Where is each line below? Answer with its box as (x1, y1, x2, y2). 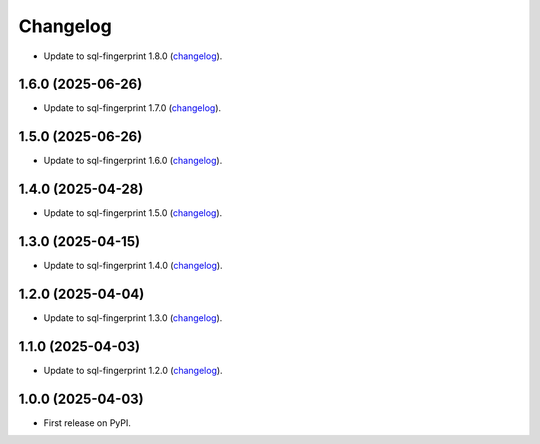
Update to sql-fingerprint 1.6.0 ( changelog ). (43, 155, 223, 167)
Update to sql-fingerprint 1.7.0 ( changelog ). (43, 102, 222, 114)
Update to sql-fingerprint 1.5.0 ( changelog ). (43, 207, 223, 219)
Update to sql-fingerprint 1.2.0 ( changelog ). (43, 364, 224, 376)
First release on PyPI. (43, 416, 132, 429)
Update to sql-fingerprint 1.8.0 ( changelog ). (43, 50, 223, 62)
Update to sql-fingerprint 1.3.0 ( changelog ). (43, 312, 223, 324)
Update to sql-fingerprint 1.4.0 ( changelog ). (43, 260, 224, 272)
